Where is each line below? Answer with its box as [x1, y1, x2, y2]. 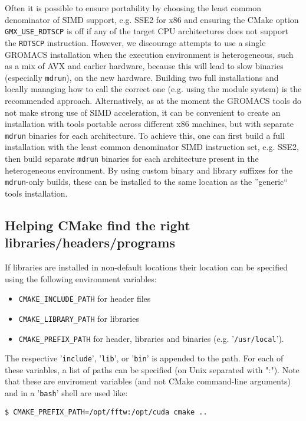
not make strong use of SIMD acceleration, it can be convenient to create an [5, 106, 281, 118]
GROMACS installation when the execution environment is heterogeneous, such [5, 48, 294, 60]
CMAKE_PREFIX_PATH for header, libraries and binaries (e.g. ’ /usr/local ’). [18, 332, 284, 344]
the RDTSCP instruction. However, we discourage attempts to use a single [5, 36, 266, 48]
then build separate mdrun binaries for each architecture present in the [5, 152, 259, 164]
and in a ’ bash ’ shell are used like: [5, 387, 128, 399]
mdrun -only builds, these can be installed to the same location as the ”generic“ [5, 175, 288, 188]
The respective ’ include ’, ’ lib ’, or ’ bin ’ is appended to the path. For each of [5, 352, 284, 364]
